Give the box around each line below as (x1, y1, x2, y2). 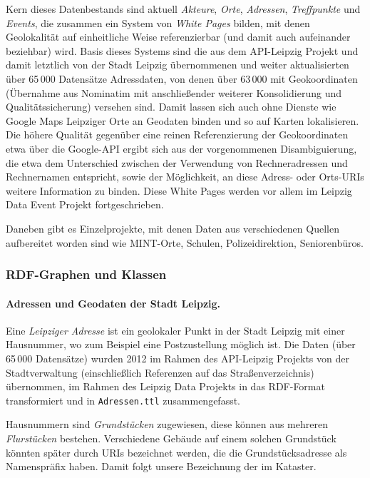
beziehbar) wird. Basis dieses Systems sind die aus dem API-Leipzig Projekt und (6, 43, 359, 58)
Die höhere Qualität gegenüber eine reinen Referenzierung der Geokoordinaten (6, 127, 349, 142)
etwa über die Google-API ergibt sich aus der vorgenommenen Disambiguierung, (6, 141, 357, 156)
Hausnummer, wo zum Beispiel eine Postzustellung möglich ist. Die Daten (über (6, 337, 356, 352)
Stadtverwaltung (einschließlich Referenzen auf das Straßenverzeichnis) (6, 365, 314, 380)
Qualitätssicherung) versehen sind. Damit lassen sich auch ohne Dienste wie (6, 99, 336, 114)
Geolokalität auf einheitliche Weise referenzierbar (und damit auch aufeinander (6, 29, 351, 44)
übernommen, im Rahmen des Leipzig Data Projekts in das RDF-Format (6, 379, 325, 394)
